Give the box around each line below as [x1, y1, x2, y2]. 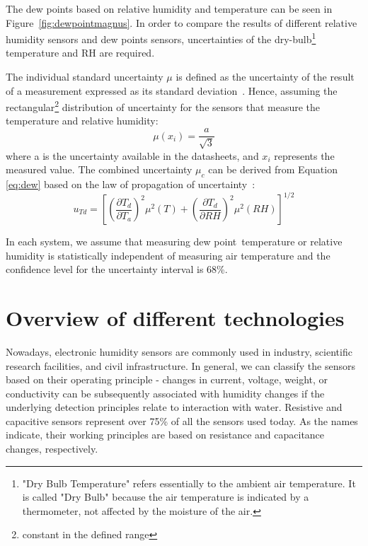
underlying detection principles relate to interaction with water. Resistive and [6, 400, 343, 414]
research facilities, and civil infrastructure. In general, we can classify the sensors [6, 358, 355, 373]
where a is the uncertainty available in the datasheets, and [6, 148, 259, 163]
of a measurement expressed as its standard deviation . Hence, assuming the [6, 83, 338, 98]
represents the [274, 148, 335, 163]
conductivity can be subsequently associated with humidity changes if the [6, 385, 325, 400]
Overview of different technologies [6, 303, 345, 332]
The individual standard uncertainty [6, 69, 163, 84]
